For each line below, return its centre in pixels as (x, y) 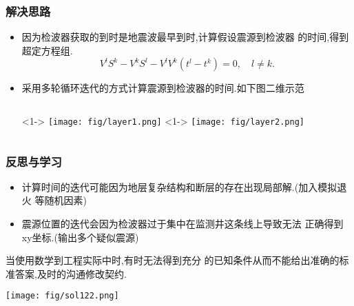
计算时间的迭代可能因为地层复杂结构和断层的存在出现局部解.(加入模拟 (179, 186)
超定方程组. (47, 50)
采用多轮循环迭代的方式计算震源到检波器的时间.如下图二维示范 (163, 88)
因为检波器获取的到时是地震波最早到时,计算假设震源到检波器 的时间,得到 (185, 37)
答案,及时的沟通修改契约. (71, 273)
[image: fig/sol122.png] (62, 296)
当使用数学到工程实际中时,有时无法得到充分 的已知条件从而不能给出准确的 (173, 260)
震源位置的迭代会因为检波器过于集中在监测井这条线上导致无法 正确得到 (183, 224)
